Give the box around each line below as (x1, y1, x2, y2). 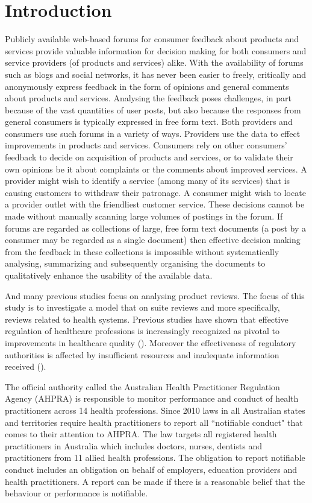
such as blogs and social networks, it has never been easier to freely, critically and (5, 68, 307, 80)
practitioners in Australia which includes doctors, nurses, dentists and (5, 439, 263, 452)
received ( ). (5, 360, 46, 373)
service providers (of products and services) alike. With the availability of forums (5, 56, 304, 69)
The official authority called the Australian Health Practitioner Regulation (5, 380, 280, 393)
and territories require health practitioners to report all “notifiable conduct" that (5, 416, 303, 428)
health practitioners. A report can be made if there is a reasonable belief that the (5, 475, 305, 487)
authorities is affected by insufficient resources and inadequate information (5, 348, 279, 361)
